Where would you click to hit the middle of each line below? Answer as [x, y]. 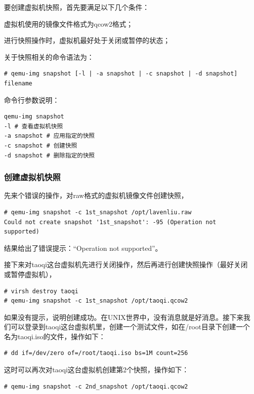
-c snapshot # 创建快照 [41, 145]
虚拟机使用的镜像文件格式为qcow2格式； [69, 23]
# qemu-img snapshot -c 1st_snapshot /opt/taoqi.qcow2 [96, 301]
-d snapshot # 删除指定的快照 [49, 155]
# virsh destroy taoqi [41, 291]
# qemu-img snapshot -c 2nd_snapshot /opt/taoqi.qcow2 [96, 386]
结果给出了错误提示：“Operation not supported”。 [83, 248]
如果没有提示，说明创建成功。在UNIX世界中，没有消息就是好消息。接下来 [124, 317]
